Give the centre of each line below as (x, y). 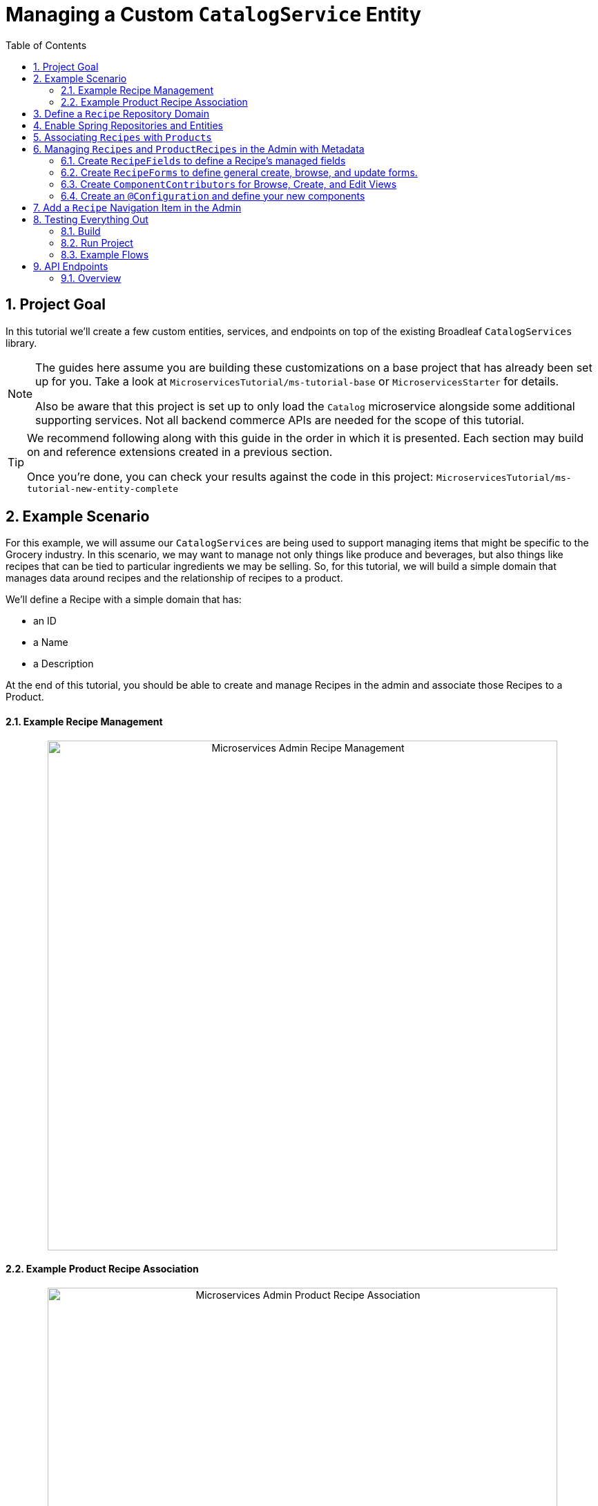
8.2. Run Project (97, 242)
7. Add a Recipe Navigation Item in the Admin (137, 207)
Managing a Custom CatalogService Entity (213, 15)
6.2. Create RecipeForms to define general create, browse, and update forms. (239, 172)
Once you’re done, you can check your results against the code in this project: (230, 476)
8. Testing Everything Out (91, 219)
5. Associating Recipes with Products (123, 137)
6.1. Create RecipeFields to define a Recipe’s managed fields (203, 160)
